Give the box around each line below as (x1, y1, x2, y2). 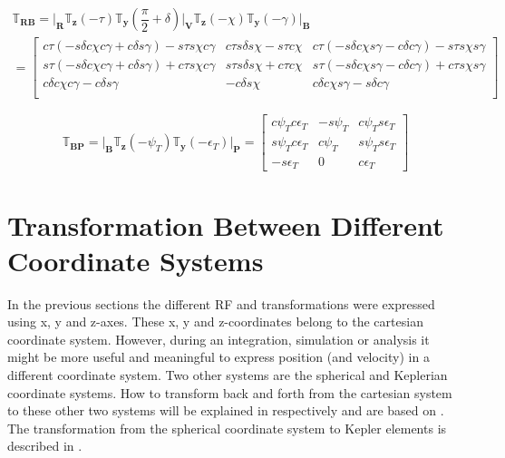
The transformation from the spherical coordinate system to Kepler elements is (7, 418, 447, 437)
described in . (7, 436, 83, 455)
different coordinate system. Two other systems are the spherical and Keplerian (7, 365, 448, 385)
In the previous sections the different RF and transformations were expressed (7, 294, 435, 313)
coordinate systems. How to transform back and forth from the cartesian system (7, 383, 452, 402)
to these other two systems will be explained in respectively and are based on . (7, 401, 444, 420)
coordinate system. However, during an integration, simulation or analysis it (7, 329, 430, 348)
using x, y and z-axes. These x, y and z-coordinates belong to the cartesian (7, 312, 423, 331)
